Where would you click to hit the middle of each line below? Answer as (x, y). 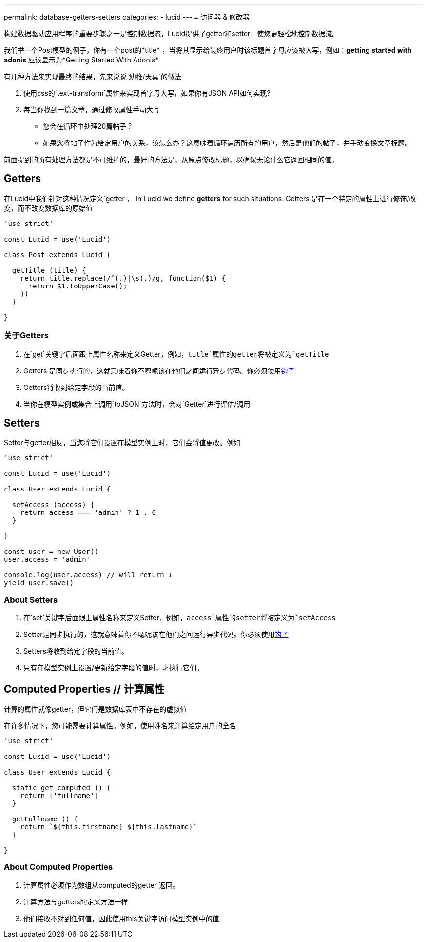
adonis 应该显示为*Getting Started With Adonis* (81, 60)
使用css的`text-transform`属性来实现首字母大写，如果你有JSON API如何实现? (147, 93)
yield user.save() (39, 583)
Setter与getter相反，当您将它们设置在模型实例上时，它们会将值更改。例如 (122, 443)
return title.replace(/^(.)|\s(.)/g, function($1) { (123, 278)
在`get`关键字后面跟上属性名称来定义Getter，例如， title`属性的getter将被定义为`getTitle (176, 354)
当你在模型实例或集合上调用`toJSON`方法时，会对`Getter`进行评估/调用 (137, 404)
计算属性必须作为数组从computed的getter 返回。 (101, 885)
